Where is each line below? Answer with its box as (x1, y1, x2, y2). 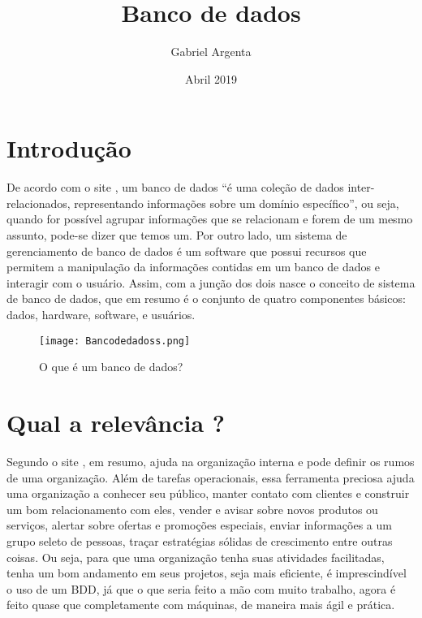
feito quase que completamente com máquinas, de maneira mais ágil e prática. (6, 596, 395, 613)
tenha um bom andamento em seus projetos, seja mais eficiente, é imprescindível (6, 564, 407, 581)
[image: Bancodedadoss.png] (39, 335, 191, 347)
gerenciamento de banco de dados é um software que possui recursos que (6, 242, 367, 259)
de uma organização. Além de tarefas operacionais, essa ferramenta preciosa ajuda (6, 469, 415, 486)
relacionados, (6, 194, 71, 211)
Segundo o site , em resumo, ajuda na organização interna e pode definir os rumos (6, 452, 415, 469)
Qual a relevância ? (6, 406, 226, 439)
